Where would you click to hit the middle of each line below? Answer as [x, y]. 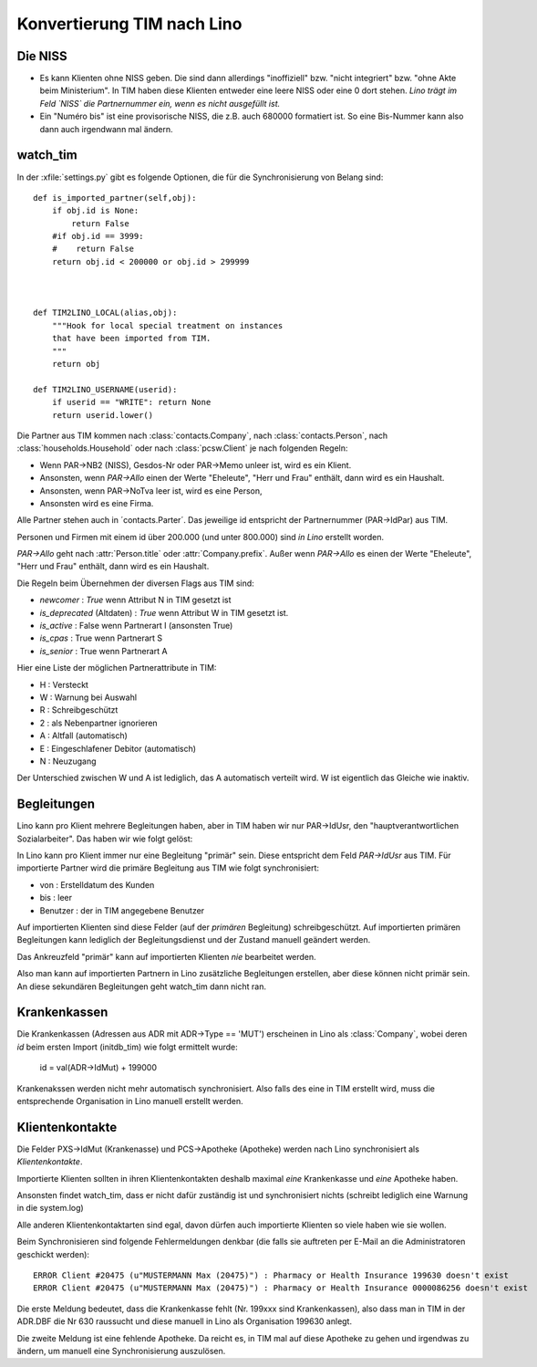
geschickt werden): [53, 1254]
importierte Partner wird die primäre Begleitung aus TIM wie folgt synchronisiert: [168, 868]
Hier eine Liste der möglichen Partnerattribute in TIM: [117, 668]
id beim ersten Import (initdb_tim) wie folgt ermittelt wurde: [128, 1047]
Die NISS [42, 56]
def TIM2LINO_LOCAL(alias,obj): [105, 313]
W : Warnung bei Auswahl [88, 697]
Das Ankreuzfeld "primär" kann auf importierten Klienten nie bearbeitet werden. [166, 956]
